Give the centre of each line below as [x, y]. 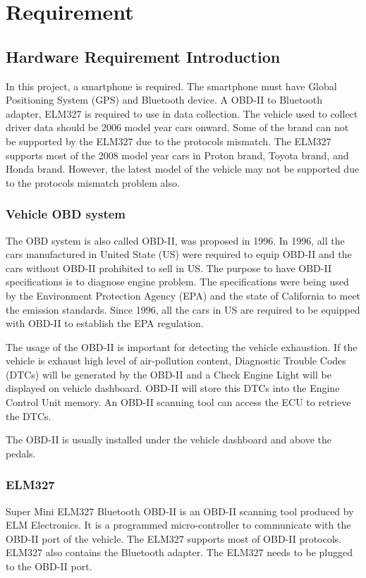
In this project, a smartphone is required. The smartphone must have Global [171, 86]
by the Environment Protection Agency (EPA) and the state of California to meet [183, 295]
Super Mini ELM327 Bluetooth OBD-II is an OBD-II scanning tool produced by [180, 511]
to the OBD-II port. [49, 566]
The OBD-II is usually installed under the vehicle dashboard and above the [169, 439]
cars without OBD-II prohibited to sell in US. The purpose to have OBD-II [169, 268]
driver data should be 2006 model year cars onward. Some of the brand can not [177, 127]
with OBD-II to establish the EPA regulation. [105, 323]
